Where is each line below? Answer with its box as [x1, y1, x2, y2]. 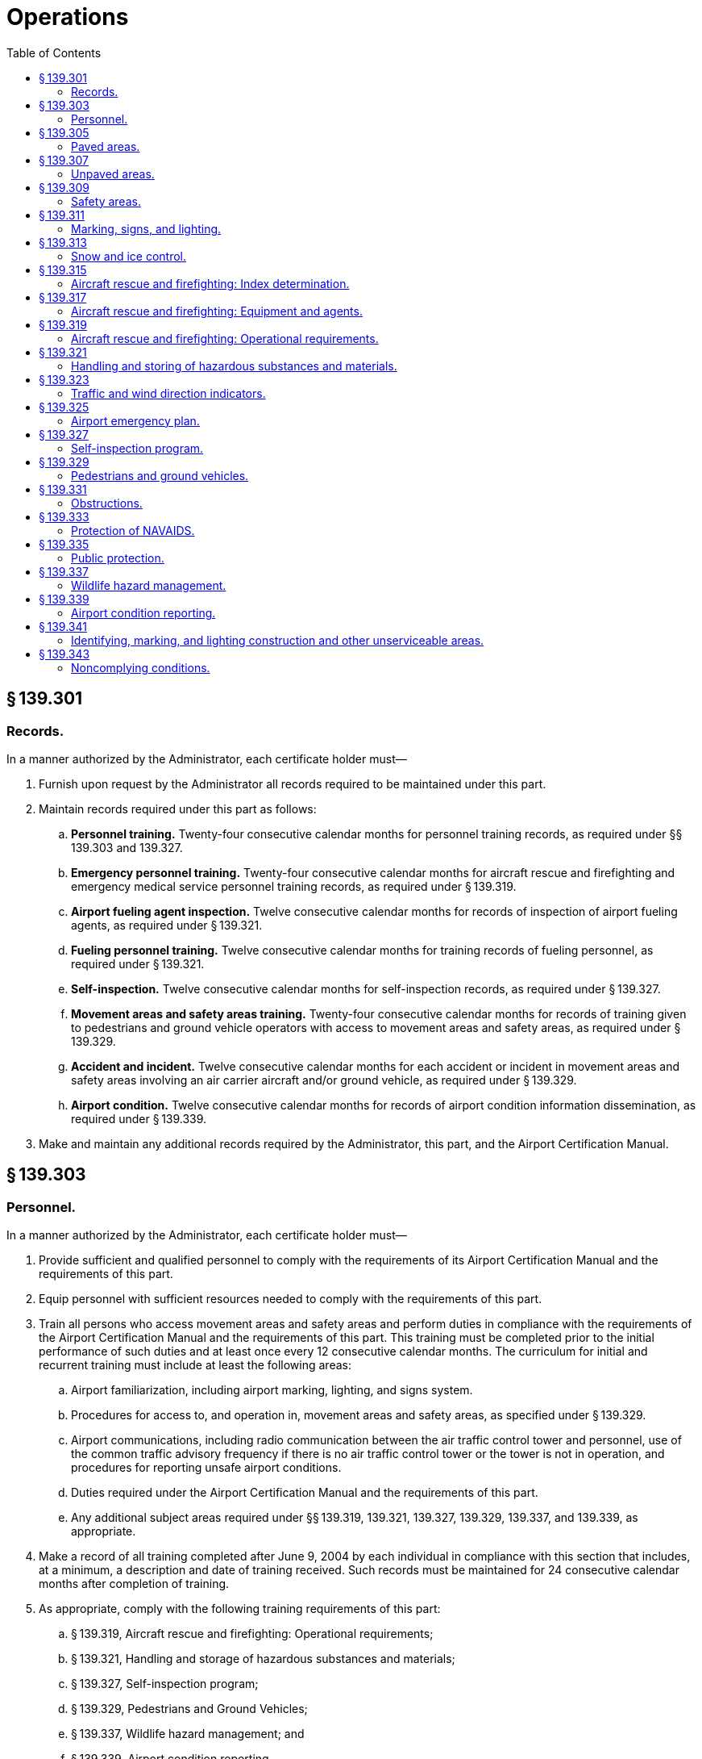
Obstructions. [71, 495, 143, 510]
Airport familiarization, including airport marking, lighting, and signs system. [71, 1383, 473, 1398]
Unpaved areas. [71, 166, 155, 181]
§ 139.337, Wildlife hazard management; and [71, 1727, 305, 1741]
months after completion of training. [39, 1577, 230, 1591]
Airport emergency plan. [71, 413, 200, 428]
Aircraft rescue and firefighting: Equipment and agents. [71, 303, 363, 318]
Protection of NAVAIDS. [71, 523, 195, 537]
